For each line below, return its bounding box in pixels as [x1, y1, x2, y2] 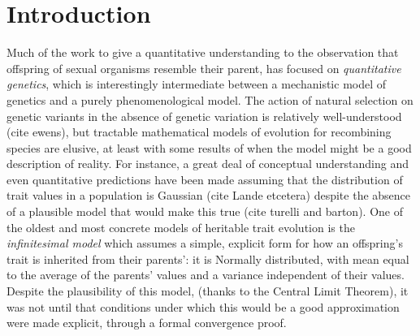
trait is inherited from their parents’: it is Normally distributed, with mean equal [6, 250, 409, 267]
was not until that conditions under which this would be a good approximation [6, 298, 400, 315]
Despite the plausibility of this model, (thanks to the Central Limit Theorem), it [6, 282, 409, 299]
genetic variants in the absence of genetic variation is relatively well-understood [6, 107, 402, 124]
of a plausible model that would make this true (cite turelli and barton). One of [6, 203, 403, 220]
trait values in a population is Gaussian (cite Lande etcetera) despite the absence [6, 187, 411, 204]
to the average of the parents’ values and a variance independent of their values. [6, 266, 405, 283]
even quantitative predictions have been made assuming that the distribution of [6, 170, 403, 187]
